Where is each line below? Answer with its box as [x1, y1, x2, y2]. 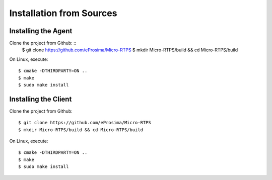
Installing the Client [9, 95, 72, 103]
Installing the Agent [9, 27, 73, 35]
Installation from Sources [9, 8, 117, 19]
